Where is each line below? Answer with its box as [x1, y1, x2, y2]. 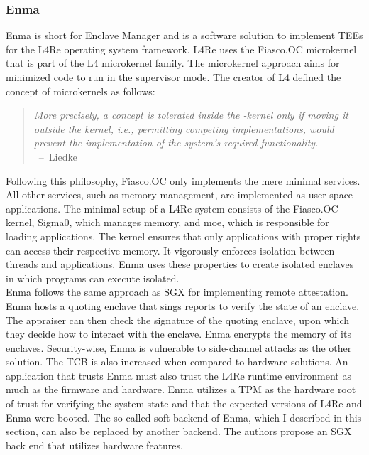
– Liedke [38, 149, 77, 164]
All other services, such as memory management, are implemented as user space [6, 187, 353, 202]
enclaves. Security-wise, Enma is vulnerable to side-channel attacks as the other [6, 340, 352, 355]
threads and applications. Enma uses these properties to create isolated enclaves [6, 257, 354, 272]
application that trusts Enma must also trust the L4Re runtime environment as [6, 368, 351, 382]
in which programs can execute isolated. [6, 270, 180, 285]
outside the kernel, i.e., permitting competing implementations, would [33, 121, 334, 136]
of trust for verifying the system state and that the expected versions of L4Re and [6, 396, 363, 411]
